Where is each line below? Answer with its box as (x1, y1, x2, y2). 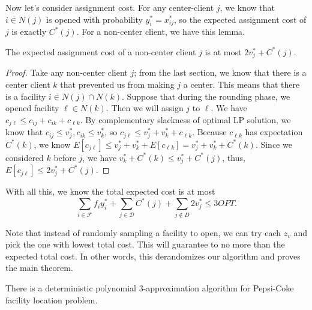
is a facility (5, 90, 46, 102)
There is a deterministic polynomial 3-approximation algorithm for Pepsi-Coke (5, 281, 294, 294)
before (53, 151, 76, 163)
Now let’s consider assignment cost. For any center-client (5, 1, 214, 13)
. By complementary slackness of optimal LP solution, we (80, 113, 291, 126)
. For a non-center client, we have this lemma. (76, 25, 245, 38)
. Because (192, 126, 227, 138)
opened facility (5, 102, 59, 114)
